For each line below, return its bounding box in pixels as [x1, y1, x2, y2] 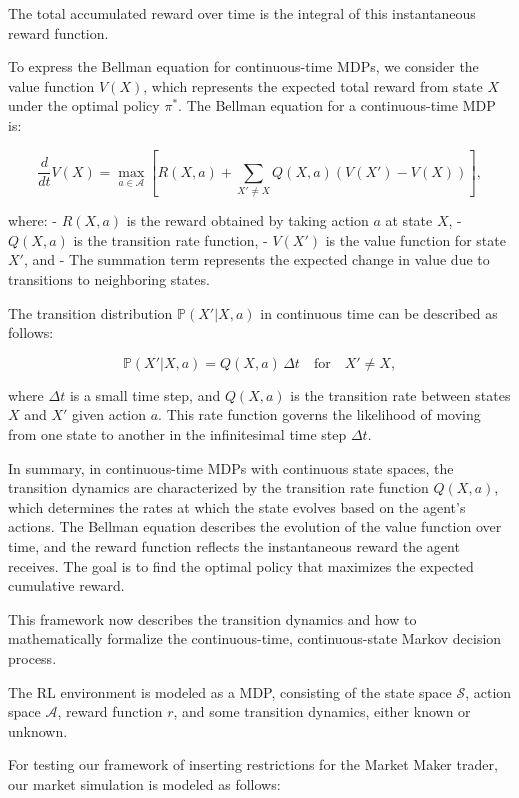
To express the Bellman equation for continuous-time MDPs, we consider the [8, 56, 479, 77]
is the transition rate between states [290, 384, 511, 405]
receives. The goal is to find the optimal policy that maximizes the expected [8, 555, 474, 576]
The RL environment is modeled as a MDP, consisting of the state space [8, 681, 452, 702]
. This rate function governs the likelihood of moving [158, 404, 481, 425]
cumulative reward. [8, 575, 125, 596]
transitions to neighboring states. [8, 269, 210, 289]
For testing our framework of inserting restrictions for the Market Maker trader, [8, 754, 498, 775]
